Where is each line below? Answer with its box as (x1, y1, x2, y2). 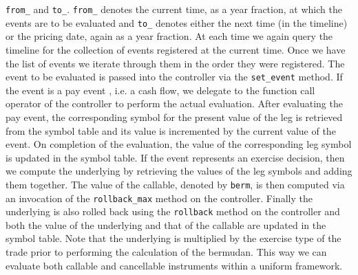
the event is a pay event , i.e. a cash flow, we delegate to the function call (6, 82, 315, 97)
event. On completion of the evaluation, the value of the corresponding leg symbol (6, 137, 352, 151)
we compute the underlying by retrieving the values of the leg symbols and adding (6, 164, 352, 178)
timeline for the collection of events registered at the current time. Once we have (6, 42, 346, 56)
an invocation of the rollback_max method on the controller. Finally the (6, 190, 313, 205)
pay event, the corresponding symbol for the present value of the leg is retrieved (6, 109, 343, 124)
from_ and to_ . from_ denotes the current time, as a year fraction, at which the (6, 2, 342, 16)
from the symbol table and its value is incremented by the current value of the (6, 123, 336, 137)
